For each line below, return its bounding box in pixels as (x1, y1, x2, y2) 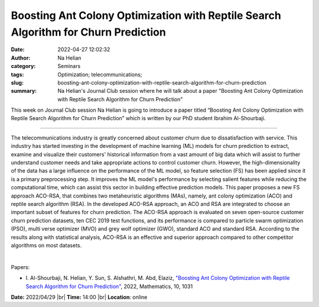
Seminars (57, 63, 81, 70)
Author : (11, 54, 31, 62)
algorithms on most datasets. (11, 241, 82, 248)
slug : (11, 79, 24, 86)
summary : (11, 88, 37, 95)
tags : (11, 71, 24, 78)
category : (11, 63, 36, 70)
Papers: (11, 263, 30, 270)
